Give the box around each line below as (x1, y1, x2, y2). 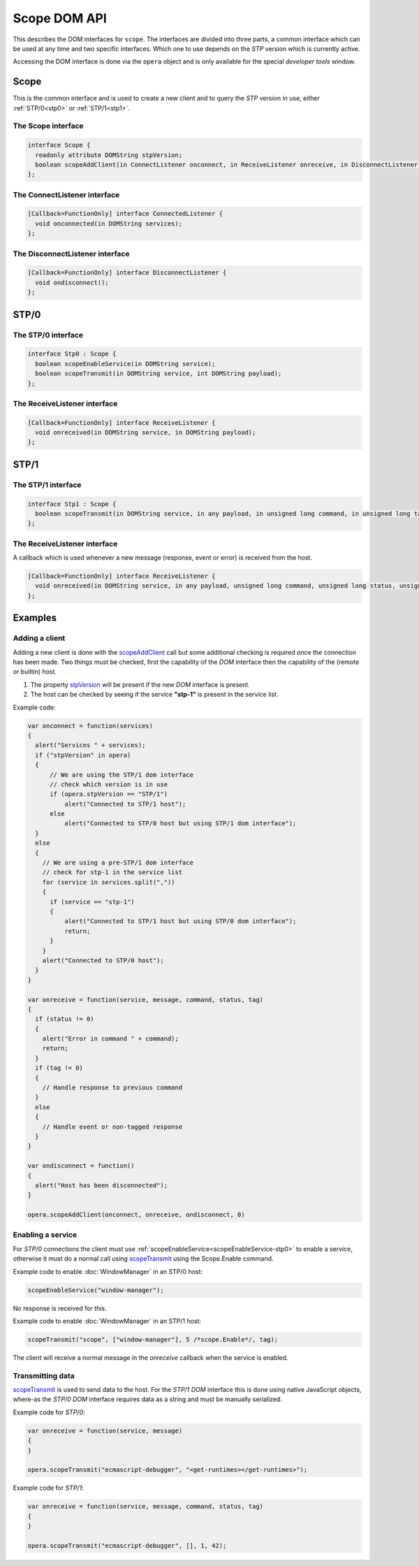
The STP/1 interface (13, 479, 82, 489)
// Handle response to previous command (42, 1084, 183, 1092)
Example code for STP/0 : (13, 1408, 85, 1416)
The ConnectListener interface (13, 189, 120, 199)
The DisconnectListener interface (13, 249, 130, 259)
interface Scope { (27, 141, 91, 150)
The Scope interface (13, 121, 84, 131)
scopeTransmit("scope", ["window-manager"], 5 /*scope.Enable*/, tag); (27, 1335, 279, 1343)
